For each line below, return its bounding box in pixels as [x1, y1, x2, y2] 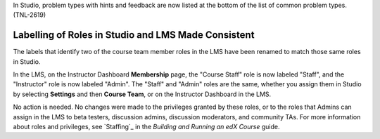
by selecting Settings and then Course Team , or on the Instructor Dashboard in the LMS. [13, 90, 272, 98]
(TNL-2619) [13, 11, 46, 19]
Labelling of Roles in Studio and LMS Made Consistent [13, 29, 255, 41]
